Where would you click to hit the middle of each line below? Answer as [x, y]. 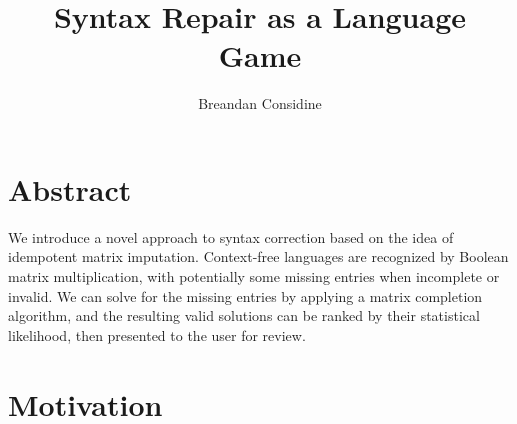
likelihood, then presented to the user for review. [157, 334]
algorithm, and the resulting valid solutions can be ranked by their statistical [244, 315]
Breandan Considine [260, 103]
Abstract [70, 188]
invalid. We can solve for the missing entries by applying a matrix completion [245, 295]
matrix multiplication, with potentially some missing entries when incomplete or [254, 276]
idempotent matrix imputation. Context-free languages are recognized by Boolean [258, 256]
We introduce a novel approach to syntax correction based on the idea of [231, 236]
